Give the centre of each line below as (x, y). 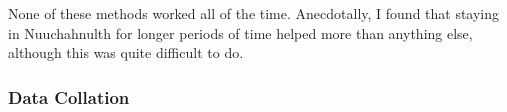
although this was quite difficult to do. (126, 52)
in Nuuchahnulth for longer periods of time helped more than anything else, (240, 32)
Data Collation (69, 96)
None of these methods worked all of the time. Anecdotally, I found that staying (254, 13)
